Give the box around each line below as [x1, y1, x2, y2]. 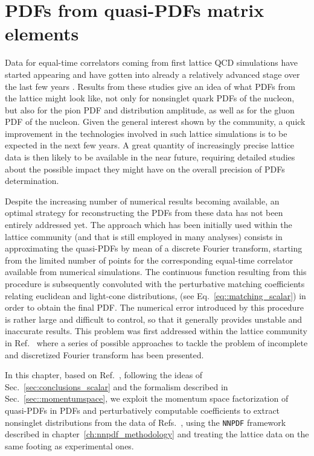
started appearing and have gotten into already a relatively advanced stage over [5, 68, 300, 80]
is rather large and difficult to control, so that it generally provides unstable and [5, 312, 303, 325]
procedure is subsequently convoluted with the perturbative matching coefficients [5, 277, 305, 290]
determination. [5, 174, 59, 187]
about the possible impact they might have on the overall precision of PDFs [5, 162, 285, 175]
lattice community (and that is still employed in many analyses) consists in [5, 230, 283, 242]
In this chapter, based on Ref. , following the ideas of [5, 369, 203, 381]
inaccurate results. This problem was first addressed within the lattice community [5, 325, 307, 337]
